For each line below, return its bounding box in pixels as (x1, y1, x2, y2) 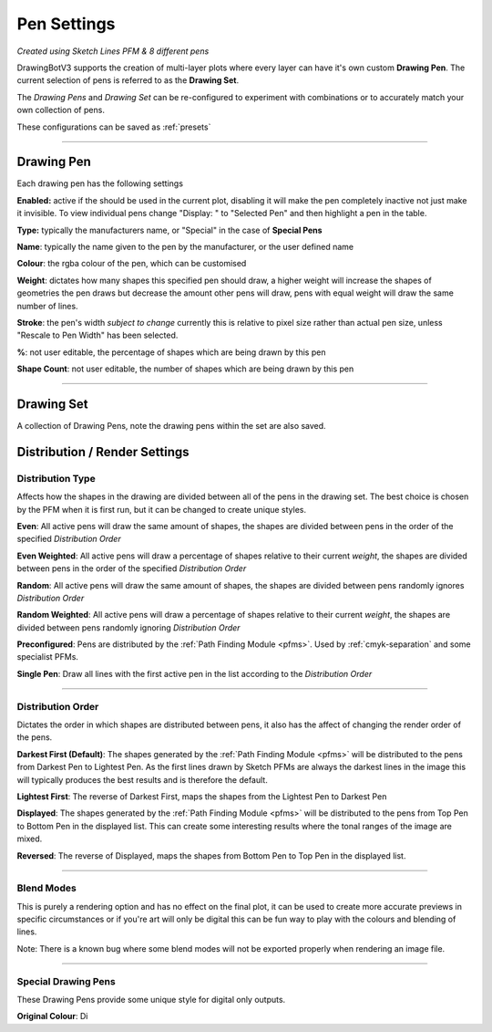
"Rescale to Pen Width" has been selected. (16, 329, 179, 341)
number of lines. (16, 300, 78, 311)
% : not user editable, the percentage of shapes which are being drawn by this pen (16, 347, 326, 358)
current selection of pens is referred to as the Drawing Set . (16, 75, 240, 86)
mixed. (16, 833, 43, 844)
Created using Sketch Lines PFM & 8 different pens (16, 46, 210, 57)
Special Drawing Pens (16, 975, 116, 987)
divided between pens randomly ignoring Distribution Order (16, 621, 241, 633)
